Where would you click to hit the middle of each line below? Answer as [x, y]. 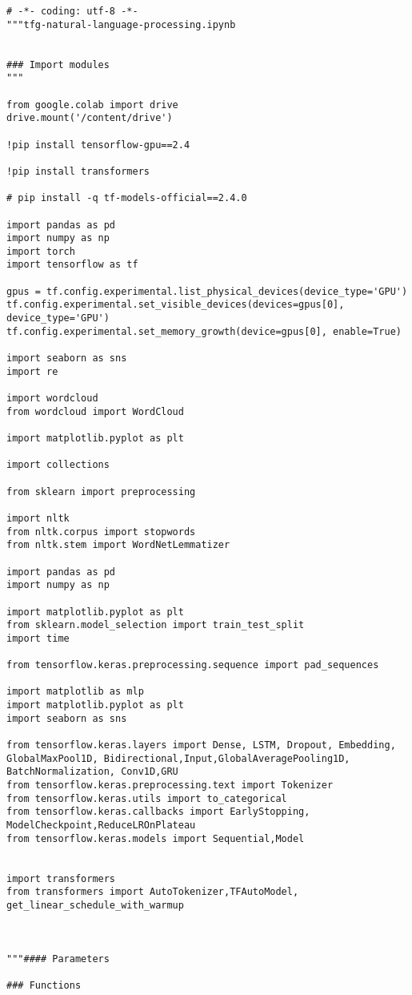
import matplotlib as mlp [75, 692]
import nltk [38, 518]
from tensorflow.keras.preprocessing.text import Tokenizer [170, 786]
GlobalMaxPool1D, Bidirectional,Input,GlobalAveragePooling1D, [178, 758]
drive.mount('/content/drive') [90, 118]
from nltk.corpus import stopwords [101, 532]
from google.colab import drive [92, 105]
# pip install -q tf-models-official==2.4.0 [127, 198]
